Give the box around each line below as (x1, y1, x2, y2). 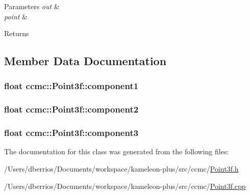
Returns (4, 28, 29, 39)
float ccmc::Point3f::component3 (4, 126, 139, 139)
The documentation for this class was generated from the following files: (4, 146, 229, 157)
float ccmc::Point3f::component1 (4, 79, 139, 92)
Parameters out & (4, 1, 60, 11)
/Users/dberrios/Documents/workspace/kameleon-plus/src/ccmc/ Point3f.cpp (4, 180, 246, 191)
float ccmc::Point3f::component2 (4, 103, 139, 116)
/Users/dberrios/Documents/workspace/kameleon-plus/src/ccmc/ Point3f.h (4, 163, 239, 174)
